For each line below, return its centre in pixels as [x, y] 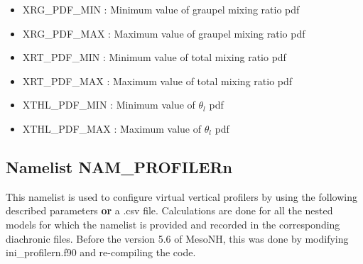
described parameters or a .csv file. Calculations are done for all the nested [169, 210]
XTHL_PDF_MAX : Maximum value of [112, 128]
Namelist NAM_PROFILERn [119, 166]
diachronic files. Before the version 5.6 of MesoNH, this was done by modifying [177, 238]
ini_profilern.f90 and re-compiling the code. [101, 252]
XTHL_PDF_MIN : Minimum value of [109, 105]
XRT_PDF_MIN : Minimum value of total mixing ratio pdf [154, 57]
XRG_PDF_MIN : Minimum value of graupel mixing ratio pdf [161, 9]
